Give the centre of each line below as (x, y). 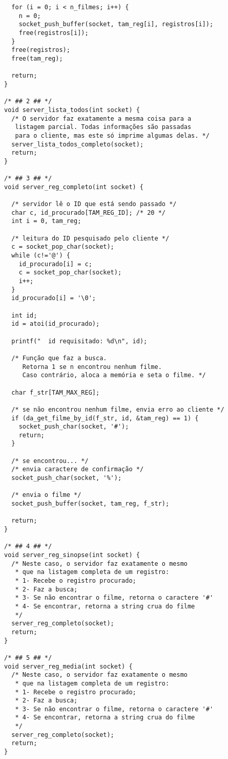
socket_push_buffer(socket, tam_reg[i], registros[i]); (116, 24)
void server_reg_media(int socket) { (68, 666)
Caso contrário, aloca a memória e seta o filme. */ (114, 375)
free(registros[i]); (54, 33)
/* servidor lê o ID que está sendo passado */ (94, 204)
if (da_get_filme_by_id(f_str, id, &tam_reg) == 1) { (105, 418)
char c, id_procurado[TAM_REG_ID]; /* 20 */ (88, 212)
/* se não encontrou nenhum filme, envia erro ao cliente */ (118, 409)
